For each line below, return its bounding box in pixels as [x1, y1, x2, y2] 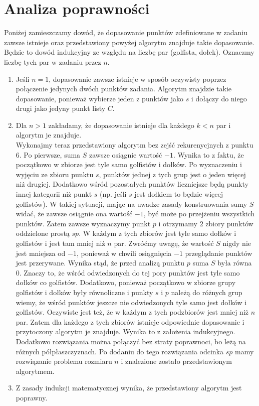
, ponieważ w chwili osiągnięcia [76, 247, 172, 258]
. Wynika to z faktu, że [173, 149, 244, 160]
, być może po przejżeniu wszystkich [143, 208, 255, 219]
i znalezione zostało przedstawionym [121, 356, 232, 366]
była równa [217, 257, 252, 268]
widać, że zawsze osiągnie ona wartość [16, 208, 133, 219]
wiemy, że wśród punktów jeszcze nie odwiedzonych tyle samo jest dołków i [16, 297, 247, 307]
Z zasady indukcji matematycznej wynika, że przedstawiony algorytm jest [16, 382, 242, 393]
